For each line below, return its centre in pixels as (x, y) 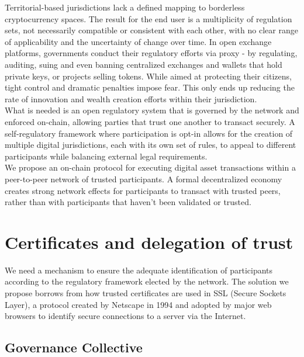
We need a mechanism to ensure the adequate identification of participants (139, 270)
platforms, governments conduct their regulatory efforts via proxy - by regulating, (151, 53)
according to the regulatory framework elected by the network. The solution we (147, 281)
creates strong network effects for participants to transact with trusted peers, (143, 190)
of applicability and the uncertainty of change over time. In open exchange (138, 41)
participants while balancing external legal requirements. (106, 156)
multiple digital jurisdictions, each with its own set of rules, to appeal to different (151, 145)
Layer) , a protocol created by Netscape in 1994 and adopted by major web (138, 304)
